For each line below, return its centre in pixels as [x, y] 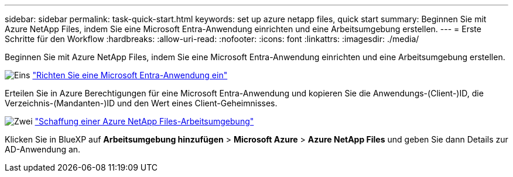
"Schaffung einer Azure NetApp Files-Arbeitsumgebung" [144, 121]
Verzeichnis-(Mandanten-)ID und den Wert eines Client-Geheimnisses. [141, 103]
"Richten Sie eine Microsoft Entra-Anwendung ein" [130, 75]
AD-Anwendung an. [43, 149]
